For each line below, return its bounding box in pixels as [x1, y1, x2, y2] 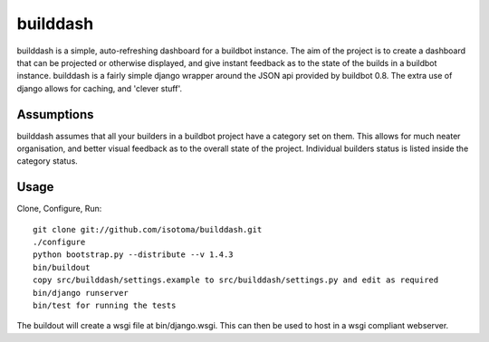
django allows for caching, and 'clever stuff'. [16, 82, 183, 94]
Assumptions [16, 107, 94, 122]
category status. [16, 156, 79, 166]
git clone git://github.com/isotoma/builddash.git [33, 224, 263, 234]
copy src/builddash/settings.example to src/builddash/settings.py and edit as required [33, 275, 439, 285]
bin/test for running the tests [33, 300, 177, 311]
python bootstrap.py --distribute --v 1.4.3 [33, 250, 235, 260]
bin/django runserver [33, 288, 129, 298]
